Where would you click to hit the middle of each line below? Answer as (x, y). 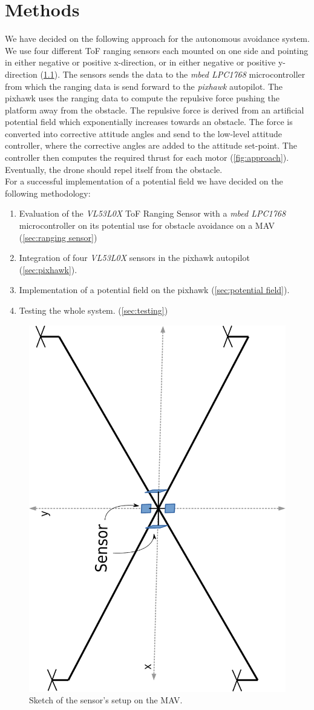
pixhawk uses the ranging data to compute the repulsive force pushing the (142, 98)
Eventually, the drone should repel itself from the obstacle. (114, 169)
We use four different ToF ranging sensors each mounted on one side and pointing (157, 50)
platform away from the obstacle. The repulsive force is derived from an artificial (155, 110)
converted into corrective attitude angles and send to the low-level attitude (143, 133)
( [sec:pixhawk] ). (48, 269)
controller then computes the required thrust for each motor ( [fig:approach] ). (147, 157)
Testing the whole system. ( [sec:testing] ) (93, 310)
